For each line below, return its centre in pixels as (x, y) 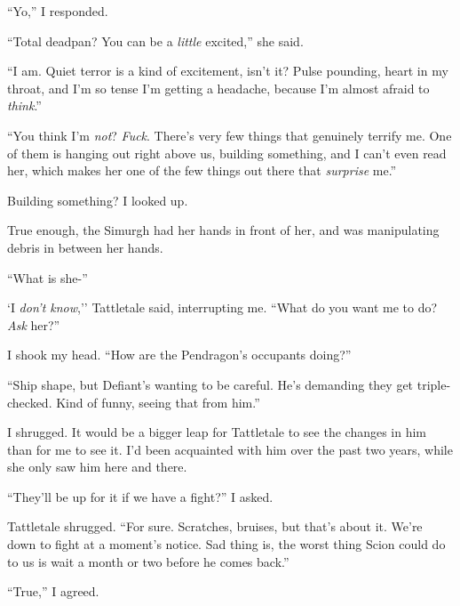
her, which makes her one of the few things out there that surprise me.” (202, 170)
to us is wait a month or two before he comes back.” (148, 561)
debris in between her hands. (85, 247)
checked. (30, 402)
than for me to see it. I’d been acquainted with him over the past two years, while (230, 449)
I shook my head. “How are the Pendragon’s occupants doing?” (179, 355)
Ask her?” (34, 324)
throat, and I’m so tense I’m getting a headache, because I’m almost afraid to (218, 88)
